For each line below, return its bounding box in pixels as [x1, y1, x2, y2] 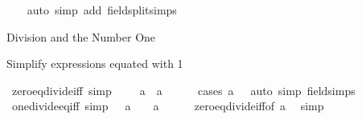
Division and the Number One [6, 28, 156, 45]
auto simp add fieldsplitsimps [27, 2, 177, 18]
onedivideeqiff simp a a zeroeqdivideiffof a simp [11, 97, 324, 114]
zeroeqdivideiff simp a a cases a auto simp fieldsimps [11, 81, 356, 98]
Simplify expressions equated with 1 [6, 55, 183, 72]
